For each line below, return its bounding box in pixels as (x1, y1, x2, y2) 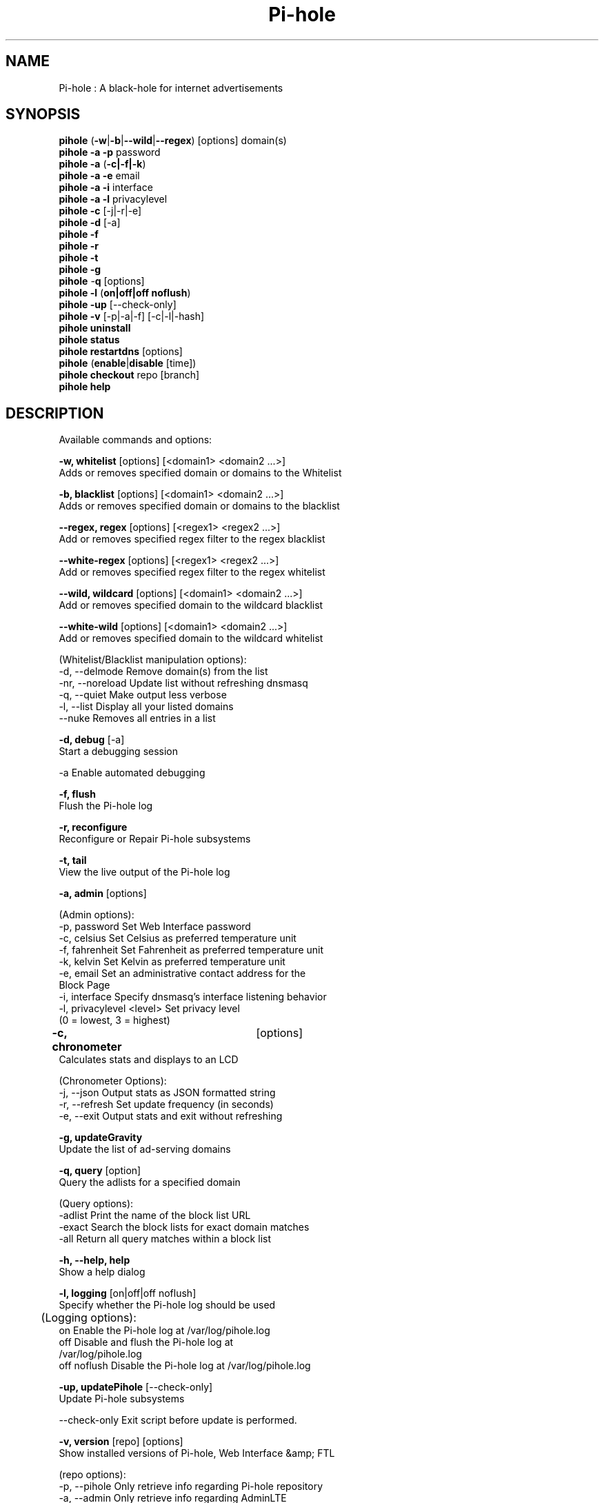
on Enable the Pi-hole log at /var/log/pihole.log (59, 1324, 270, 1337)
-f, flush (59, 788, 96, 800)
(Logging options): (41, 1311, 137, 1325)
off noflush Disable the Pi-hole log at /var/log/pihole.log (59, 1360, 311, 1372)
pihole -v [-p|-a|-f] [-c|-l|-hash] (59, 310, 205, 323)
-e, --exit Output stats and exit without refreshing (59, 1110, 283, 1122)
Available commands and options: (59, 434, 212, 446)
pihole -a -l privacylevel (59, 193, 168, 205)
